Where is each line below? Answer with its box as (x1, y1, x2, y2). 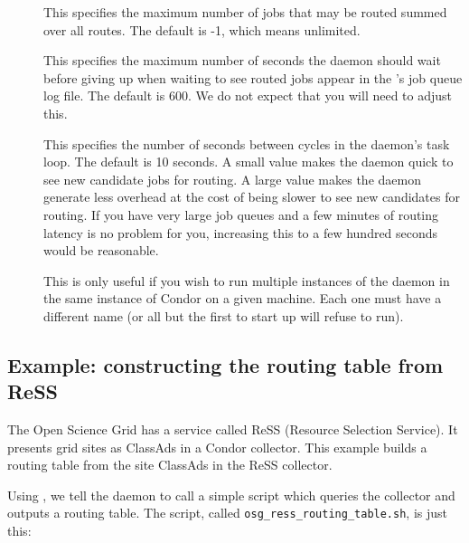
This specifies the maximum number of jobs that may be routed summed (43, 3, 447, 21)
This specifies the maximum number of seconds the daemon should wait (43, 51, 441, 70)
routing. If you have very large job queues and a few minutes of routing (43, 205, 439, 224)
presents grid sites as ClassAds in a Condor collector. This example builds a (7, 437, 427, 456)
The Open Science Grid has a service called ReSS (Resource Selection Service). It (7, 420, 458, 439)
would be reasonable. (43, 241, 159, 260)
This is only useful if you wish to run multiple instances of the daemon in (43, 271, 450, 290)
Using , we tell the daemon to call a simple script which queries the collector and (7, 485, 455, 504)
